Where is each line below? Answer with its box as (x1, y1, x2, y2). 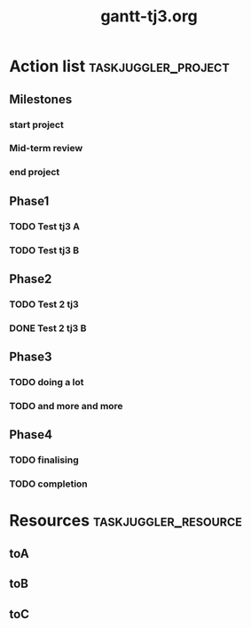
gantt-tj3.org (100, 6, 198, 27)
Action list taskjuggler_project (9, 56, 230, 76)
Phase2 (9, 271, 52, 286)
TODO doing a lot (9, 376, 84, 389)
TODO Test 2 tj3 (9, 298, 80, 310)
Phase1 (9, 193, 50, 208)
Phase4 (9, 427, 53, 442)
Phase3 (9, 350, 52, 365)
